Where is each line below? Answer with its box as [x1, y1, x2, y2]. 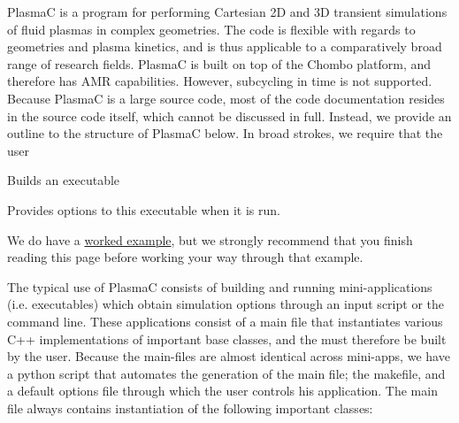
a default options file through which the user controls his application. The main [7, 381, 438, 400]
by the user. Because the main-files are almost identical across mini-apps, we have [7, 347, 450, 365]
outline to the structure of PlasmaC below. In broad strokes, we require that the [7, 124, 443, 142]
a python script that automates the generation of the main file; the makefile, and [7, 364, 446, 382]
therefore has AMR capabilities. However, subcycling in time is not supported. [7, 72, 432, 90]
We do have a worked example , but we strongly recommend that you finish [7, 230, 413, 249]
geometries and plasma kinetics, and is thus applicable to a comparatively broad [7, 37, 442, 56]
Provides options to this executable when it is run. [7, 200, 280, 219]
